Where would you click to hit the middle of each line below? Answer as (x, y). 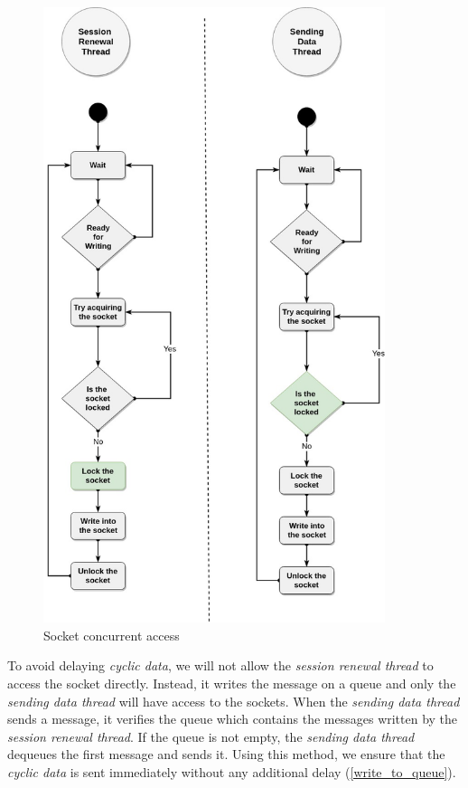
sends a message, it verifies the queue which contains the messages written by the (233, 719)
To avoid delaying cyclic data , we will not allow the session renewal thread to (220, 665)
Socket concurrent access (112, 635)
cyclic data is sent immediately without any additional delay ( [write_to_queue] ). (232, 771)
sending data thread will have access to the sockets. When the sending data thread (234, 701)
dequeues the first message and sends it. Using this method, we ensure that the (226, 754)
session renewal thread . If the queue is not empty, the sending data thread (211, 736)
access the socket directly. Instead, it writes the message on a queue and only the (232, 683)
